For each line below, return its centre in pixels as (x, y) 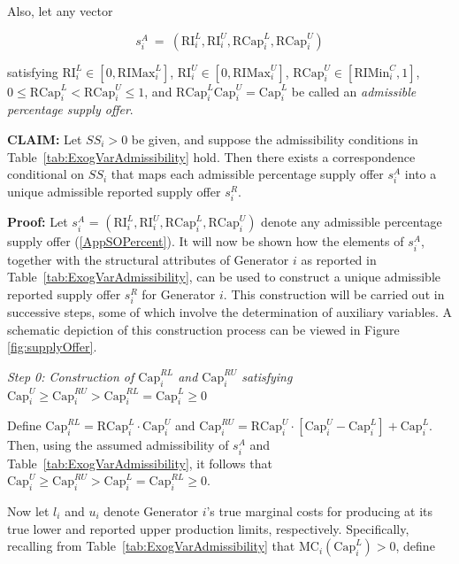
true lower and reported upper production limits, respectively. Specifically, (208, 528)
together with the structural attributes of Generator (148, 259)
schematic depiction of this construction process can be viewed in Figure (203, 329)
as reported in (339, 259)
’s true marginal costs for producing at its (320, 510)
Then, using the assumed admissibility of (118, 445)
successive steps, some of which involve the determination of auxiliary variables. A (230, 311)
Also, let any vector (60, 11)
